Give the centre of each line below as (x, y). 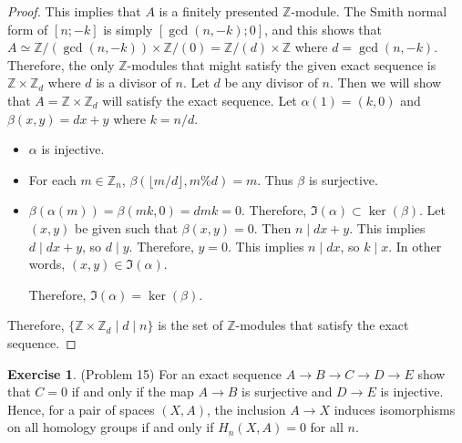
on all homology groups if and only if (111, 427)
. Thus (275, 179)
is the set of (190, 325)
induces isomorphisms (395, 409)
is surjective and (287, 391)
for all (327, 427)
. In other (415, 246)
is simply (128, 29)
